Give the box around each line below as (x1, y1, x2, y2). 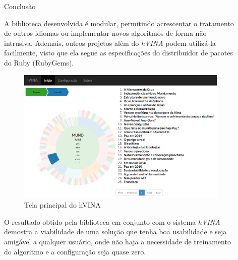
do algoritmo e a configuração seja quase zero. (4, 246, 146, 256)
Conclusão (4, 1, 36, 11)
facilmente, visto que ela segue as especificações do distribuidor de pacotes (4, 47, 233, 58)
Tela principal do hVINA (24, 200, 101, 210)
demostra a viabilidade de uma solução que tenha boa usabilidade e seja (4, 226, 227, 237)
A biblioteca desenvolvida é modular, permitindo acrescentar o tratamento (4, 18, 234, 28)
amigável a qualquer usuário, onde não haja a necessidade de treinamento (4, 236, 231, 246)
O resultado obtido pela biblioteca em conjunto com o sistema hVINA (4, 216, 220, 227)
